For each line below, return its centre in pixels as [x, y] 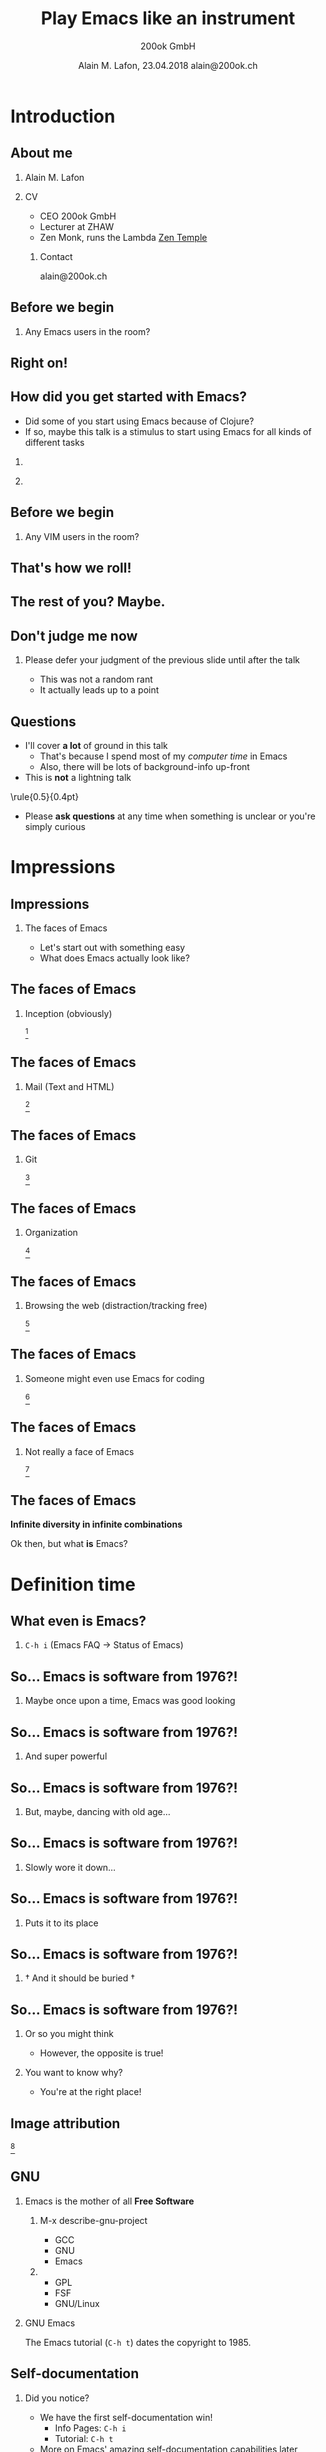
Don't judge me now [74, 635]
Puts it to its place [61, 1923]
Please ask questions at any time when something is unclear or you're [170, 816]
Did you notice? [57, 2398]
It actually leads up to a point [99, 690]
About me [41, 153]
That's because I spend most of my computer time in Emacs [163, 756]
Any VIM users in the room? [82, 536]
